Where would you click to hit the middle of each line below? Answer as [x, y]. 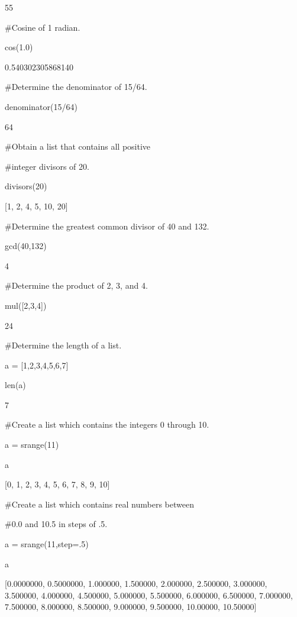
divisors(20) [26, 186]
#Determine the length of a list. [63, 345]
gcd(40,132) [26, 246]
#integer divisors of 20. [47, 166]
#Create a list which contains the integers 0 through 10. [107, 424]
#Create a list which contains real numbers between [99, 504]
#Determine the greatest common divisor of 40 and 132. [107, 226]
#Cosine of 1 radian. [43, 27]
